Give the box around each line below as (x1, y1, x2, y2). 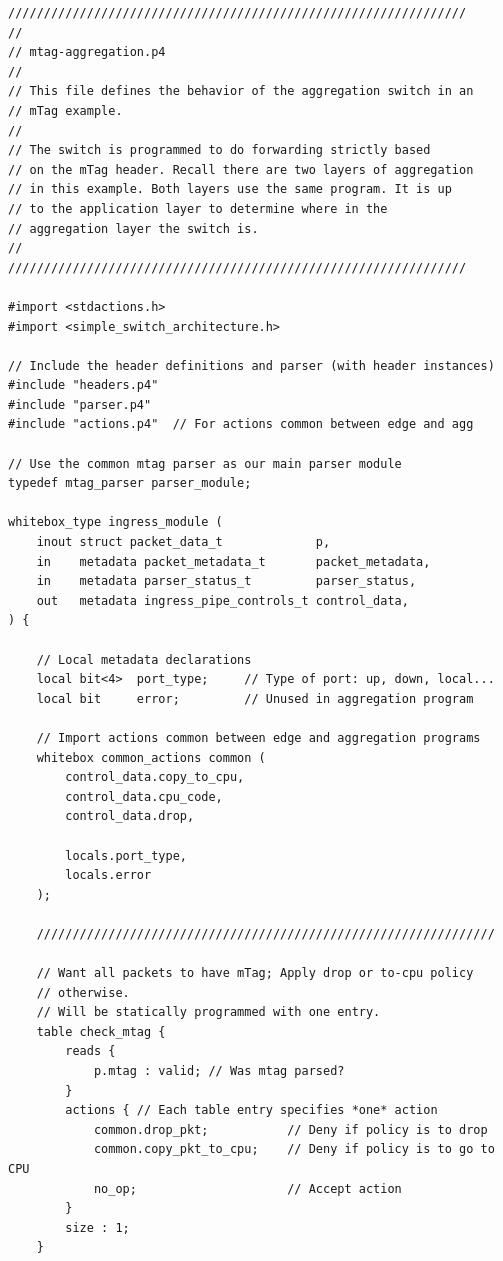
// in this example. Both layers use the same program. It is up (8, 182, 452, 197)
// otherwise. (36, 985, 130, 1000)
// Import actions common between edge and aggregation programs (36, 730, 481, 745)
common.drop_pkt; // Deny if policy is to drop (93, 1122, 488, 1137)
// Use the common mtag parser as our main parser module (8, 456, 402, 471)
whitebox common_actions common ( (36, 750, 266, 765)
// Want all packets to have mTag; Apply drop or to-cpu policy (36, 966, 474, 981)
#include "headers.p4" (8, 378, 159, 393)
